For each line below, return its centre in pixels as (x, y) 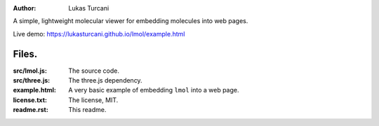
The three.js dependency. (106, 80)
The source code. (94, 71)
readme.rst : (31, 110)
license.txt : (30, 100)
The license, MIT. (93, 100)
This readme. (87, 110)
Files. (25, 54)
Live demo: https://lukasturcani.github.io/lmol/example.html (99, 34)
